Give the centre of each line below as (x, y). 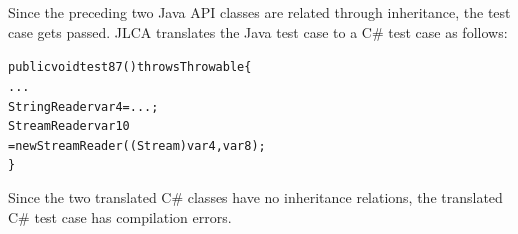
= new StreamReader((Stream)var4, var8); (137, 145)
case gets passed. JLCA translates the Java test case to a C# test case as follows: (258, 31)
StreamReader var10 (69, 126)
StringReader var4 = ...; (83, 106)
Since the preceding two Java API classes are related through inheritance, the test (259, 12)
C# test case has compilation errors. (120, 216)
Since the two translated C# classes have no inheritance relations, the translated (255, 197)
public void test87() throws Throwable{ (130, 67)
